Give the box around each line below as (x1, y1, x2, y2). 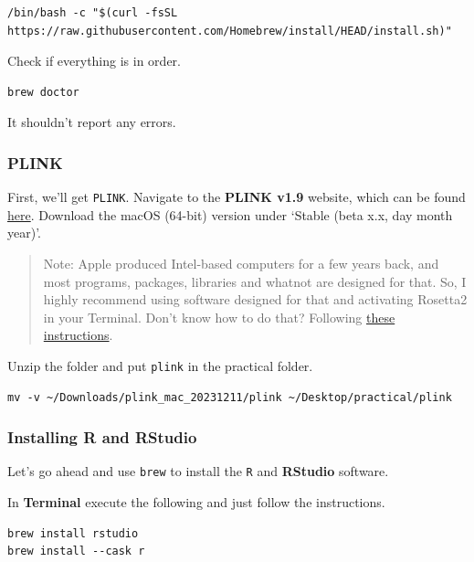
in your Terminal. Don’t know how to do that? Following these (43, 307, 395, 326)
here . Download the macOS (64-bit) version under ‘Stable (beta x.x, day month (7, 205, 453, 224)
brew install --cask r (7, 545, 145, 558)
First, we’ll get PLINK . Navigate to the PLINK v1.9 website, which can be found (7, 187, 466, 207)
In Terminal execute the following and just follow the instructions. (7, 493, 385, 512)
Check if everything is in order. (7, 51, 181, 70)
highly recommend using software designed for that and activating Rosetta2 (43, 290, 468, 309)
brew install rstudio (7, 526, 139, 540)
